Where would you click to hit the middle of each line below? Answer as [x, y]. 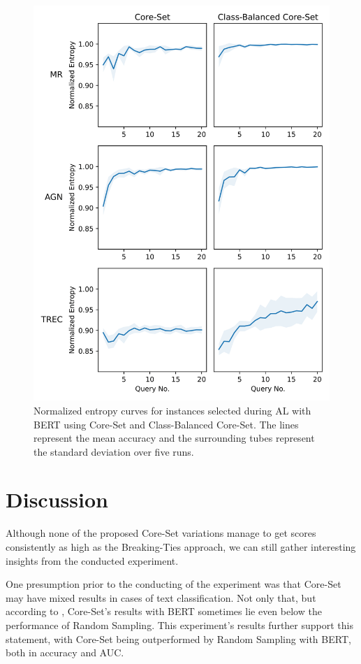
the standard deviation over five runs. [114, 451]
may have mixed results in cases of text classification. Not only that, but [161, 597]
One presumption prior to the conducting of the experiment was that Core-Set [174, 584]
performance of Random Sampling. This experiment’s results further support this [179, 625]
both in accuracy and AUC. [65, 652]
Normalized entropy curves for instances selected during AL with [172, 410]
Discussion [57, 499]
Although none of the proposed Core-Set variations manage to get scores [161, 533]
